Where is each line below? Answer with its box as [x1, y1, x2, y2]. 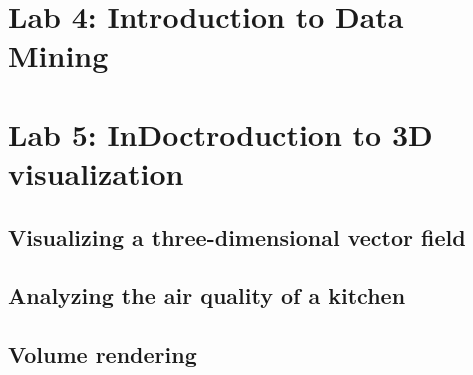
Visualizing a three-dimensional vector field [8, 221, 466, 252]
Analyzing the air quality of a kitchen [8, 280, 406, 311]
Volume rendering [8, 339, 197, 370]
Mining [8, 35, 109, 76]
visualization [8, 152, 184, 193]
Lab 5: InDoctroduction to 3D [8, 113, 433, 154]
